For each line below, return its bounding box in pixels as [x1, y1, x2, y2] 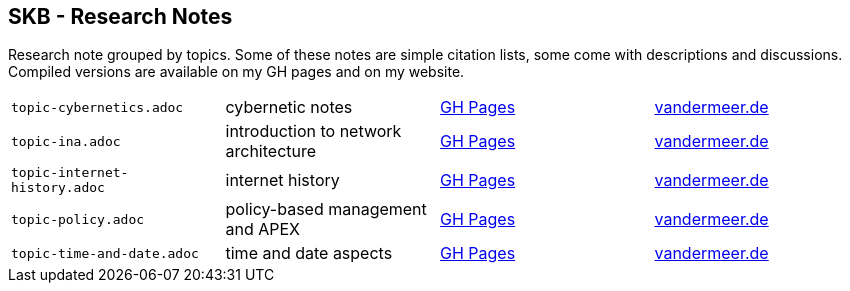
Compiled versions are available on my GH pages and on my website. [8, 63, 465, 81]
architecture [225, 141, 317, 162]
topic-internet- [11, 165, 129, 181]
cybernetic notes [225, 97, 353, 118]
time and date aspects [225, 243, 393, 264]
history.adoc [11, 180, 105, 196]
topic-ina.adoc [11, 133, 121, 149]
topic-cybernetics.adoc [11, 99, 184, 115]
